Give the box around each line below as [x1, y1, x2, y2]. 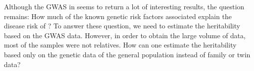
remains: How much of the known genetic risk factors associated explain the [4, 11, 232, 21]
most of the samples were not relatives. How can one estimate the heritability [4, 40, 237, 50]
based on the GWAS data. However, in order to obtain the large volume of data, [4, 30, 246, 40]
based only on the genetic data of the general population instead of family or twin [4, 49, 251, 59]
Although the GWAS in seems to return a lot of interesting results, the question [4, 1, 244, 11]
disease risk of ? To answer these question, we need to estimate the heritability [4, 21, 240, 31]
